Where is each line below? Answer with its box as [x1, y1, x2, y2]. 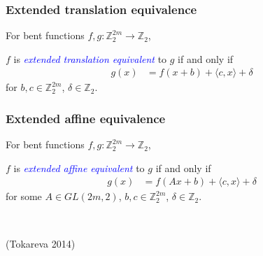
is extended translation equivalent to [13, 51, 167, 66]
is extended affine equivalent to [13, 160, 145, 175]
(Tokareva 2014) [6, 236, 76, 250]
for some [6, 189, 42, 204]
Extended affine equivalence [6, 109, 166, 127]
